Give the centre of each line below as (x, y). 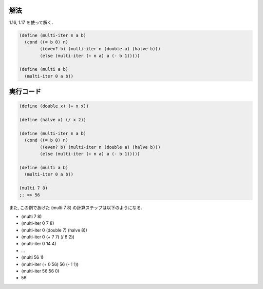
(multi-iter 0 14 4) (39, 244)
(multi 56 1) (32, 257)
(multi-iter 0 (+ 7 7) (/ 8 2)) (48, 237)
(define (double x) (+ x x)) (54, 106)
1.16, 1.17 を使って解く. (31, 22)
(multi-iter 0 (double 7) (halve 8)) (54, 230)
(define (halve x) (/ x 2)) (53, 120)
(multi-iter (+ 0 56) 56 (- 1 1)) (50, 264)
